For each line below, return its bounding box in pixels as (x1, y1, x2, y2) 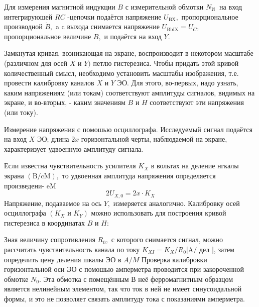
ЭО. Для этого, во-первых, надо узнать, (117, 77, 238, 88)
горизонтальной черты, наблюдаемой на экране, (81, 134, 227, 144)
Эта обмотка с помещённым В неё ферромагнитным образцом (43, 273, 233, 284)
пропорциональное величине (4, 31, 91, 41)
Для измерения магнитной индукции (4, 2, 115, 12)
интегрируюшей (4, 11, 53, 22)
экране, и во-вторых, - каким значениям (4, 97, 125, 108)
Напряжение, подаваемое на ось (4, 197, 102, 208)
